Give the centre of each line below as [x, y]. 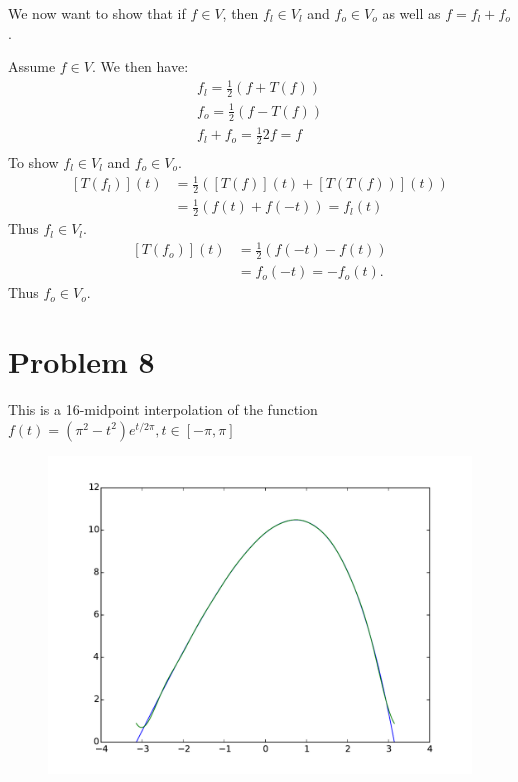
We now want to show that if [97, 13]
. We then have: [140, 66]
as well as [411, 13]
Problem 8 [81, 361]
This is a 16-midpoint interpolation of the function [163, 409]
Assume [32, 66]
